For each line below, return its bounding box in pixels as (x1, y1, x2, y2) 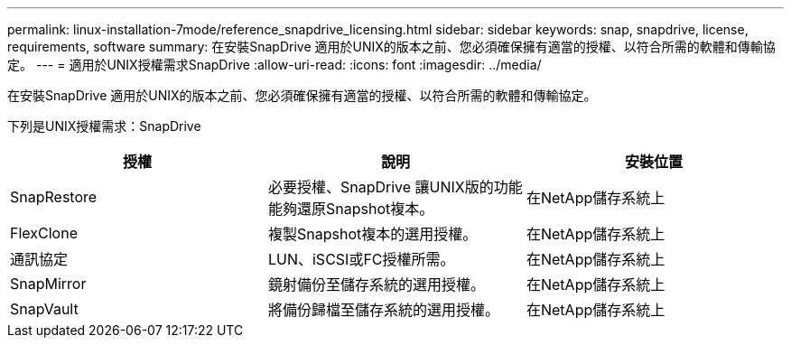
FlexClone (10, 224, 78, 242)
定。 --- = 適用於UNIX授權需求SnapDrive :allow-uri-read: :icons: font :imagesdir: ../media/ (7, 57, 542, 72)
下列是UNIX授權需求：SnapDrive (7, 118, 201, 134)
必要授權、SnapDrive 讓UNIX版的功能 (267, 178, 523, 196)
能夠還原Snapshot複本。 (267, 200, 434, 218)
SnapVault (10, 300, 79, 318)
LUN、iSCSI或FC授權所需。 (267, 250, 455, 268)
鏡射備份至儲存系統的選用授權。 (267, 275, 485, 294)
